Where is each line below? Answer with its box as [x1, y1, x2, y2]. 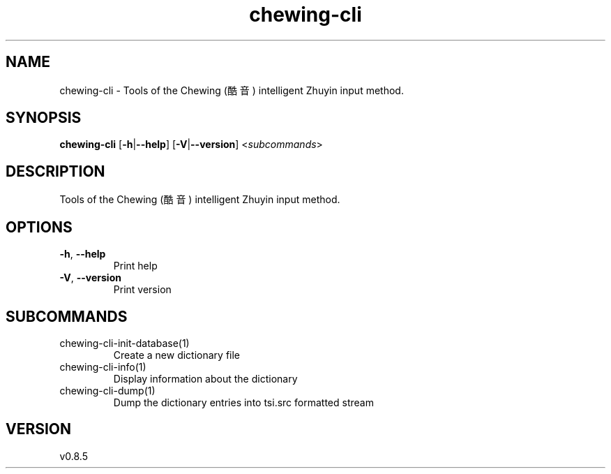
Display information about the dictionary [113, 372, 298, 385]
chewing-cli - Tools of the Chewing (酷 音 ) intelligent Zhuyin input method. [59, 84, 404, 96]
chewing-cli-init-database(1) [59, 336, 190, 349]
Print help [113, 260, 158, 272]
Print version [113, 283, 172, 296]
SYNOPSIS [6, 109, 82, 127]
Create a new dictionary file [113, 348, 241, 361]
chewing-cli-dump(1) [59, 384, 156, 397]
